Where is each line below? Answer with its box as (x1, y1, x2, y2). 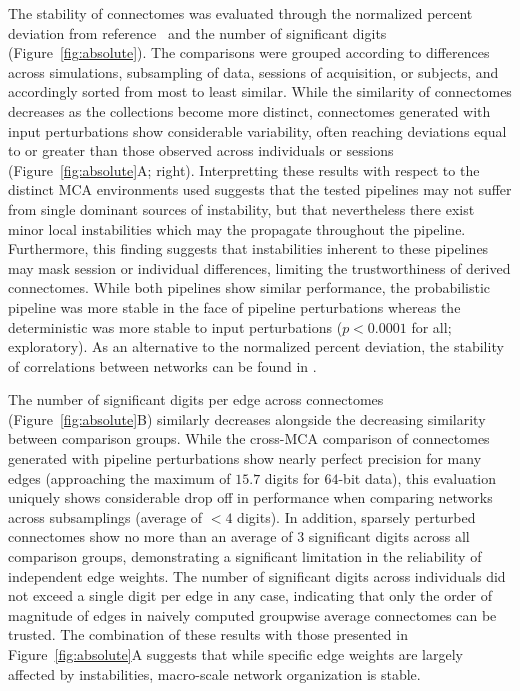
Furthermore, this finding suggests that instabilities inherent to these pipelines (8, 238, 489, 259)
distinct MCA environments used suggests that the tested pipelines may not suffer (8, 179, 512, 200)
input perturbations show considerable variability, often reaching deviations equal (8, 120, 507, 141)
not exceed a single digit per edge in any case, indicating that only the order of (8, 585, 493, 606)
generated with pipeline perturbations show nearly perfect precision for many (8, 448, 482, 469)
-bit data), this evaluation (338, 467, 497, 488)
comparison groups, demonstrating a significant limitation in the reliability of (8, 546, 482, 567)
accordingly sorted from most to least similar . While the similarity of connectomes (8, 81, 512, 102)
